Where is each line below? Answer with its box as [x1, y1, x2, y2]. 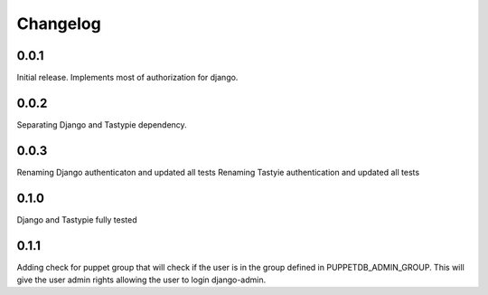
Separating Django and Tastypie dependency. [16, 119, 187, 130]
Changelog [16, 14, 101, 33]
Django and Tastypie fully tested [16, 214, 137, 225]
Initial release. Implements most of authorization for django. [16, 72, 239, 83]
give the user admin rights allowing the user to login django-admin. [16, 274, 267, 285]
